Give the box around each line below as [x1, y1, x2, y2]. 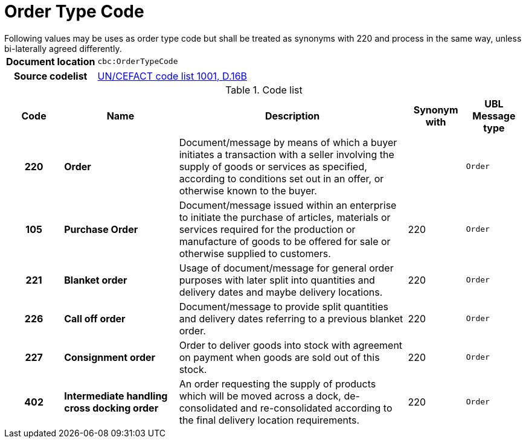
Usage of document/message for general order [179, 261, 394, 274]
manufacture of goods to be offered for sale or [179, 235, 391, 247]
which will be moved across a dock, [179, 389, 341, 402]
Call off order [64, 312, 126, 325]
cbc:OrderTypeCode [97, 57, 178, 66]
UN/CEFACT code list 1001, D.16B [97, 69, 248, 82]
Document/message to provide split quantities [179, 300, 388, 313]
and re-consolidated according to [240, 401, 393, 414]
